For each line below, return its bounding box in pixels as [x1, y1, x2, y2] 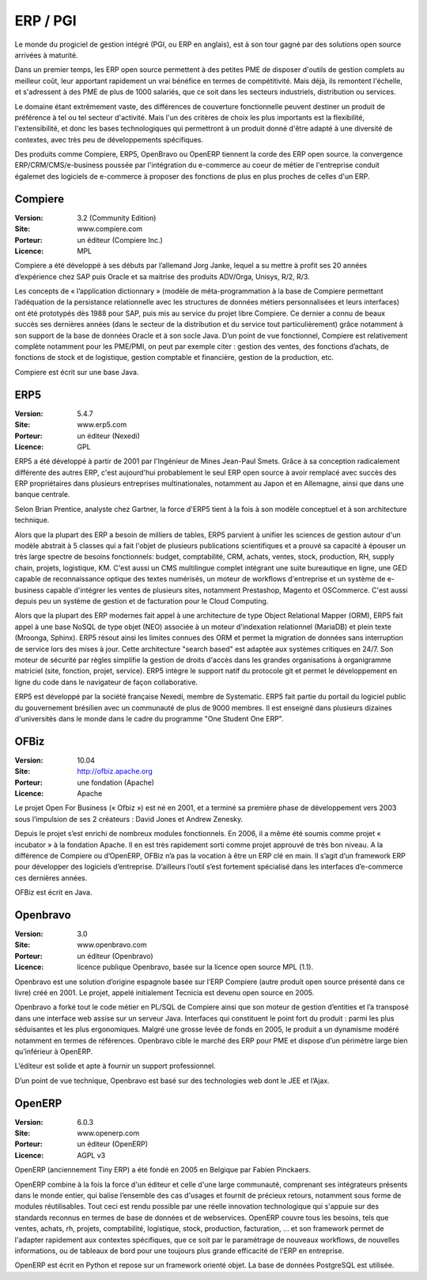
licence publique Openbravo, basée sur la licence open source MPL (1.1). [77, 962, 314, 972]
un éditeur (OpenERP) [77, 1139, 148, 1149]
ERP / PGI [14, 12, 77, 29]
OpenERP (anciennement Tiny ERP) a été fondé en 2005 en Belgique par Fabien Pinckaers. [14, 1165, 312, 1175]
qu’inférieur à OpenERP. [14, 1047, 93, 1056]
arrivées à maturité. [14, 50, 78, 59]
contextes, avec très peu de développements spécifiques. [14, 134, 204, 144]
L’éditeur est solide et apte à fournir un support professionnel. [14, 1061, 217, 1071]
